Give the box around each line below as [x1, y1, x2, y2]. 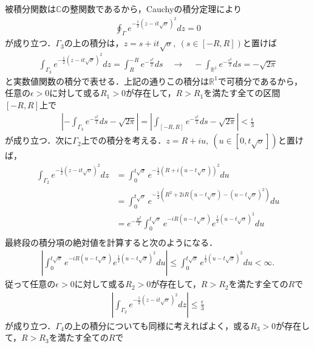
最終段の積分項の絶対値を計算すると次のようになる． [5, 235, 217, 248]
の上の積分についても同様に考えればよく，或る [64, 319, 251, 332]
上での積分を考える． [81, 134, 166, 147]
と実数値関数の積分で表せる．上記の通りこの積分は [5, 74, 209, 87]
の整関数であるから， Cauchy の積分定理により [61, 2, 242, 15]
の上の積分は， [64, 37, 124, 49]
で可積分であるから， [217, 74, 303, 87]
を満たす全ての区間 [203, 86, 281, 99]
